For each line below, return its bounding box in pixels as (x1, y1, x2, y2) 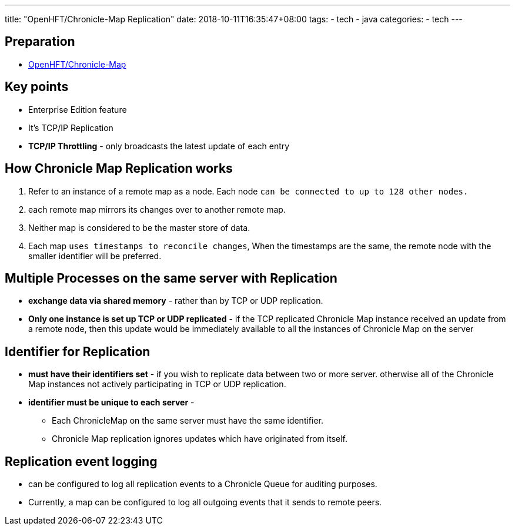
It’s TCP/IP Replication (28, 122, 113, 133)
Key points (5, 79, 69, 95)
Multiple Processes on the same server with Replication (5, 270, 337, 286)
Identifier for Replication (5, 344, 151, 359)
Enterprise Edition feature (28, 104, 127, 115)
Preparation (5, 34, 75, 49)
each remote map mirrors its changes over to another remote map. (28, 204, 286, 214)
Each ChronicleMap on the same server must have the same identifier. (52, 415, 324, 426)
